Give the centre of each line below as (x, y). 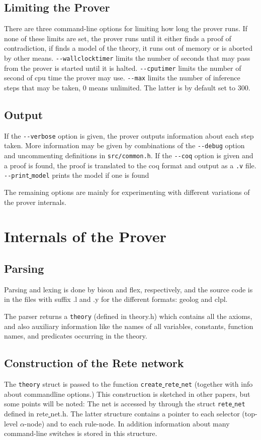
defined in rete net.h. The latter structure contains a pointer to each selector (122, 413)
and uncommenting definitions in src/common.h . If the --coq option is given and (129, 155)
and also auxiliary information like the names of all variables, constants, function (129, 326)
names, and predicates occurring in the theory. (76, 336)
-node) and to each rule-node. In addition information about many (127, 423)
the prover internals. (35, 202)
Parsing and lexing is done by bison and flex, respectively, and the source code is (128, 289)
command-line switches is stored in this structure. (81, 433)
